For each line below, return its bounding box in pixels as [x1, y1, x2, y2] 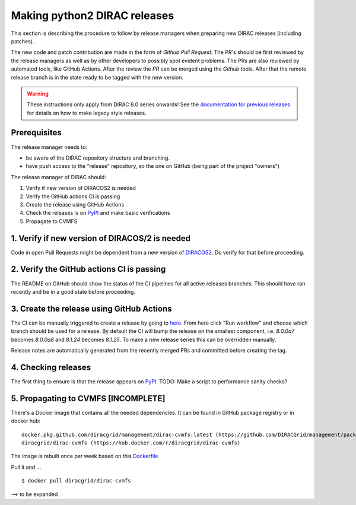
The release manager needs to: [11, 143, 88, 151]
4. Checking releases [11, 362, 91, 372]
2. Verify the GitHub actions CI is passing [11, 264, 166, 274]
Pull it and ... [11, 463, 42, 471]
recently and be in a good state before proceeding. [11, 288, 136, 295]
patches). [11, 37, 34, 45]
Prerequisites [11, 128, 62, 138]
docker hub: [11, 417, 41, 424]
